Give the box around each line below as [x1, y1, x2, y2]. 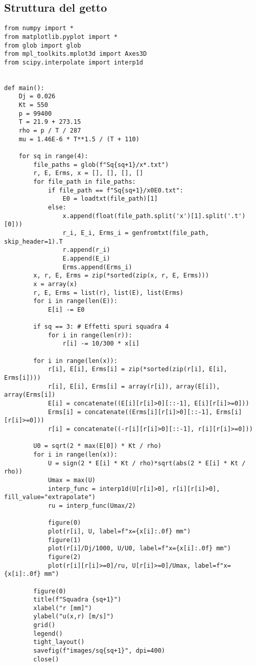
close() [33, 655, 59, 663]
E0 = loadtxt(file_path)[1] [62, 195, 158, 203]
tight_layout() [33, 638, 85, 646]
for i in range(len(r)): [48, 331, 132, 339]
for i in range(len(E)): [33, 297, 118, 305]
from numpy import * [4, 25, 74, 32]
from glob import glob [4, 41, 81, 49]
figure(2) [48, 553, 81, 561]
